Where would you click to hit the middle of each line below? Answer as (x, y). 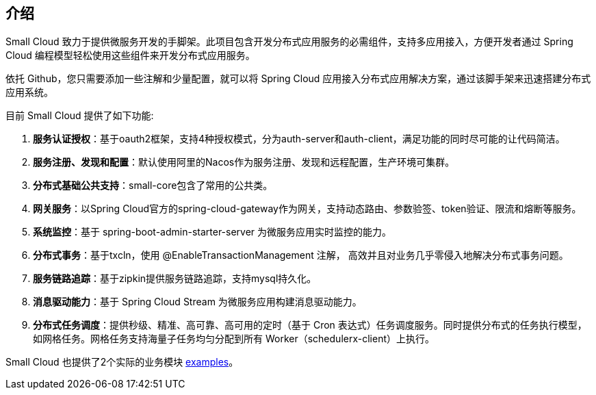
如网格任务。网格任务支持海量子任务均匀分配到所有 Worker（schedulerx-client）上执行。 (234, 339)
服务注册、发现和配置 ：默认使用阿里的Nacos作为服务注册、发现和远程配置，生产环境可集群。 (244, 162)
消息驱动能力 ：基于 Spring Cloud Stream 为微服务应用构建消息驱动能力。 (197, 302)
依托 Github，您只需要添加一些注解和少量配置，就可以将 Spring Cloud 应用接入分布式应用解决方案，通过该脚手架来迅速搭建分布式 (298, 79)
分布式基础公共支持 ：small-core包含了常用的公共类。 (153, 186)
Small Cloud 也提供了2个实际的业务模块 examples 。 (122, 362)
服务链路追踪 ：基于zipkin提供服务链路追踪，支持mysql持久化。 (175, 279)
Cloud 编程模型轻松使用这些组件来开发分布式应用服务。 (130, 55)
